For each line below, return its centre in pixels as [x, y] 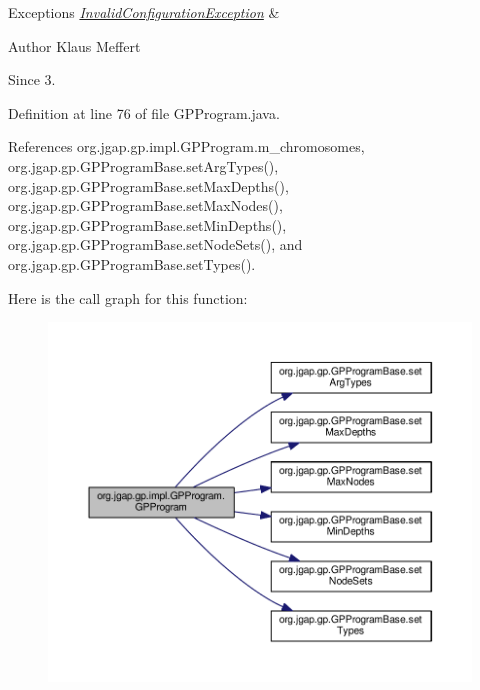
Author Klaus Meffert [74, 45]
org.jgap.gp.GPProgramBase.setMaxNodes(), [145, 205]
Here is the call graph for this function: [128, 297]
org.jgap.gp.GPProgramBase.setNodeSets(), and [155, 244]
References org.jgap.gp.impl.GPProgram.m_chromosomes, [186, 146]
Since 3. [32, 79]
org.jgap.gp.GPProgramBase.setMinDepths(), [147, 224]
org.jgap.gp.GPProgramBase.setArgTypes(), [143, 165]
